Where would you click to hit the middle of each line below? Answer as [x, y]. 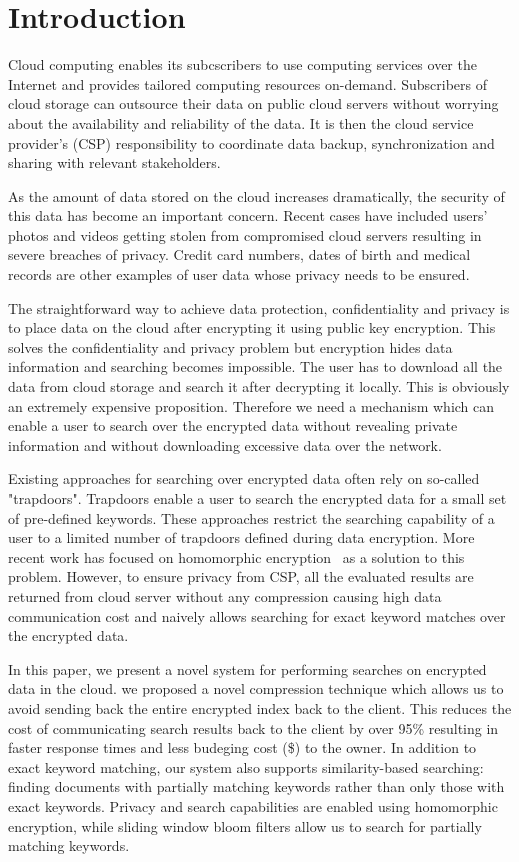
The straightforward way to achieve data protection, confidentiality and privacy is [259, 307]
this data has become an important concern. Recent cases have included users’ [248, 215]
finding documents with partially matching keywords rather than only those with [256, 786]
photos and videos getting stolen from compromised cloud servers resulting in [245, 234]
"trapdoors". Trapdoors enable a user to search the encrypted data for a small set [257, 498]
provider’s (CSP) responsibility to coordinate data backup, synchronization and [251, 142]
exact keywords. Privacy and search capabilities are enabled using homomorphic [253, 805]
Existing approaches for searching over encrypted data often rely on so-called [244, 478]
